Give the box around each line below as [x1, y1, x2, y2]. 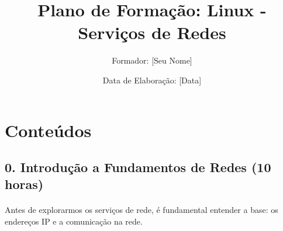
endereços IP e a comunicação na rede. [5, 215, 143, 228]
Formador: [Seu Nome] [112, 54, 192, 66]
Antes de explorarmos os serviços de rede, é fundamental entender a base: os [5, 204, 278, 216]
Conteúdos [5, 118, 92, 142]
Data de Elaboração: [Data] [102, 73, 202, 86]
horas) [5, 175, 44, 193]
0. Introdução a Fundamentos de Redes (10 [5, 158, 271, 176]
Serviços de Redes [78, 20, 226, 44]
